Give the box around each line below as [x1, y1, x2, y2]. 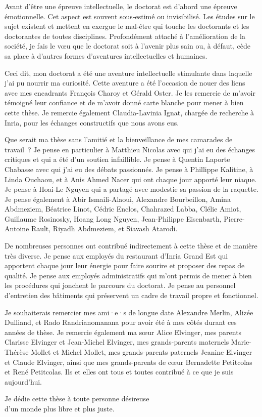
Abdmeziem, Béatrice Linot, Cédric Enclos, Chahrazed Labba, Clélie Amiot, [5, 203, 241, 214]
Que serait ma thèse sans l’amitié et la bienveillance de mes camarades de [5, 134, 233, 145]
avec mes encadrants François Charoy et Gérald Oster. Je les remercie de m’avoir [5, 87, 255, 98]
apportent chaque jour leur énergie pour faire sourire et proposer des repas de [5, 260, 245, 271]
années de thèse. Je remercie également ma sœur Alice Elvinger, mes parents [5, 326, 242, 337]
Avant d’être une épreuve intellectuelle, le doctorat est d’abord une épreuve [5, 1, 237, 11]
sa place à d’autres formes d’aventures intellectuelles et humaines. [5, 50, 207, 61]
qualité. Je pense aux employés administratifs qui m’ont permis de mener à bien [5, 270, 252, 280]
